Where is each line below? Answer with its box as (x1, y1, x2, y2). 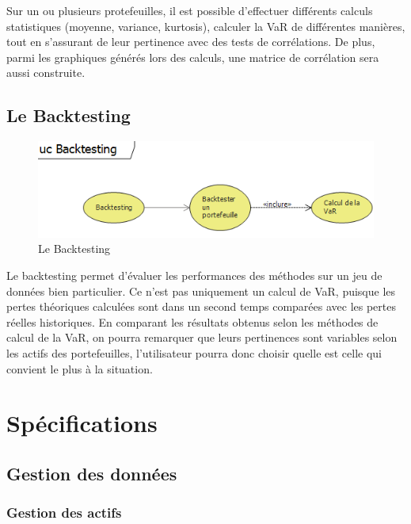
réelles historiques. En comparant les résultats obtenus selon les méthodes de (6, 313, 379, 330)
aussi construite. (6, 64, 86, 81)
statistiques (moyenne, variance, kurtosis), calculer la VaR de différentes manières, (6, 17, 405, 34)
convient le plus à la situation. (6, 360, 153, 377)
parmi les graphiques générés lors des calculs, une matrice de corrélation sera (6, 48, 379, 65)
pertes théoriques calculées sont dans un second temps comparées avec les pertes (6, 298, 396, 315)
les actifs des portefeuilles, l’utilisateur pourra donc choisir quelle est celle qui (6, 344, 382, 361)
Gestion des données (6, 461, 177, 485)
